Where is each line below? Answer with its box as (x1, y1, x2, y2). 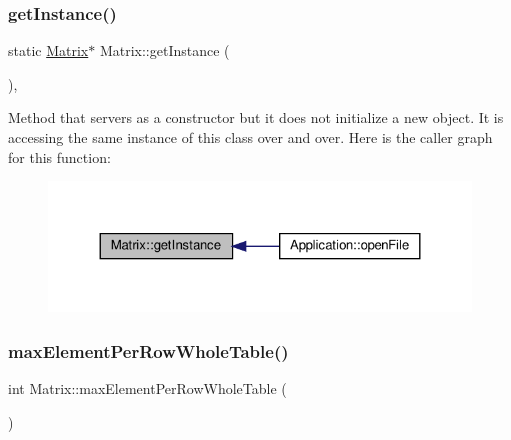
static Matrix (8, 40, 89, 61)
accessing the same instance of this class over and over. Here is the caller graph (8, 127, 493, 147)
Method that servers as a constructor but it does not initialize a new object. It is (8, 107, 504, 128)
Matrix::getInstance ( (99, 40, 230, 61)
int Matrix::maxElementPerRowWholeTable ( (8, 378, 287, 399)
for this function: (8, 146, 111, 167)
